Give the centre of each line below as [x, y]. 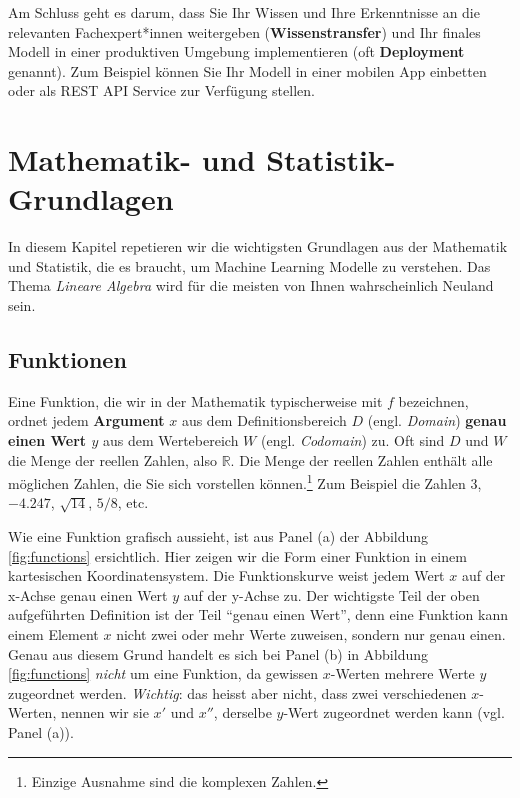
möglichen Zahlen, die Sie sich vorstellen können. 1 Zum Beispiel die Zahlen [237, 481]
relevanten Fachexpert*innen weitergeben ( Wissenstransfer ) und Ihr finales [244, 31]
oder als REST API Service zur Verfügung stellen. [161, 90]
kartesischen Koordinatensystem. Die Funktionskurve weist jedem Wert [226, 575]
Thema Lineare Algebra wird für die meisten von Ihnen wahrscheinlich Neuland [251, 285]
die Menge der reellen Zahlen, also [112, 459]
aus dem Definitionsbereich [264, 420]
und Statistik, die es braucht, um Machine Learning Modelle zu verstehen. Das [249, 265]
